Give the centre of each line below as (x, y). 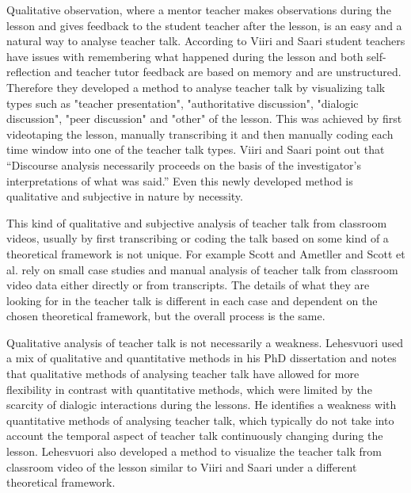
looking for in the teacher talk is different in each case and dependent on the (192, 300)
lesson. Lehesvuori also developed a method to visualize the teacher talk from (194, 451)
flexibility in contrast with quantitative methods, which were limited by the (189, 389)
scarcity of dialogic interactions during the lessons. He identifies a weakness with (202, 405)
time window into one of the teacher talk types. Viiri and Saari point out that (196, 149)
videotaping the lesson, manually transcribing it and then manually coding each (200, 134)
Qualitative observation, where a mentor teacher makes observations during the (199, 10)
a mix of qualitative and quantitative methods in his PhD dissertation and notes (202, 358)
